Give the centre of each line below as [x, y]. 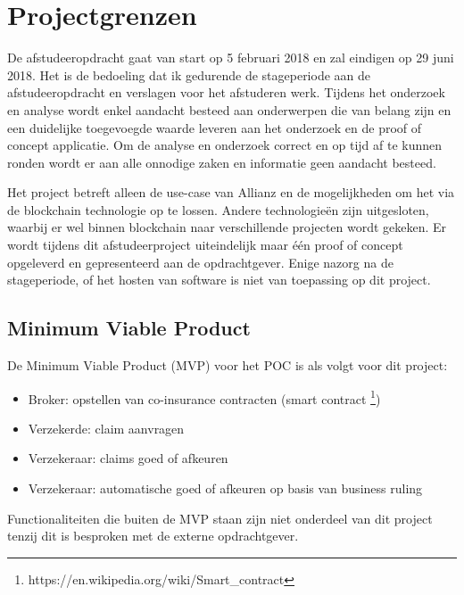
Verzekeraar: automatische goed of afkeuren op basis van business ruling [225, 488]
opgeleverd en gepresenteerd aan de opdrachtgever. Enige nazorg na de [200, 262]
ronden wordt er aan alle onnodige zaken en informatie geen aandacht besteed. [222, 162]
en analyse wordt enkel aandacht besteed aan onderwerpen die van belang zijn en [229, 109]
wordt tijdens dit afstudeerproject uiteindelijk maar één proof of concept [205, 245]
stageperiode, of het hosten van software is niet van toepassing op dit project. [219, 280]
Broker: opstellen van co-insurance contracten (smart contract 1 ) [204, 397]
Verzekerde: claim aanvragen [106, 428]
